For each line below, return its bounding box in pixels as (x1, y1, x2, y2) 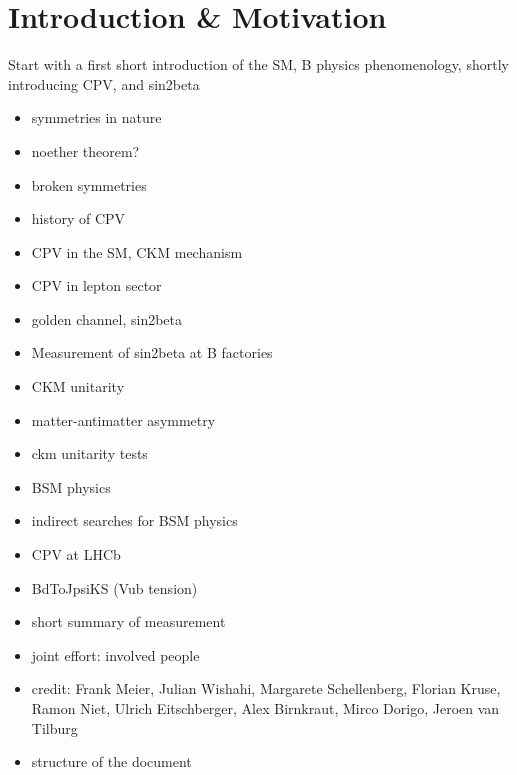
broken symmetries (31, 174, 147, 195)
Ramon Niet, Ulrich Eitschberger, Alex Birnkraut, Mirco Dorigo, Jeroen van (31, 698, 500, 718)
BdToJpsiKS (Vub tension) (31, 577, 198, 598)
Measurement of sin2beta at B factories (31, 342, 273, 363)
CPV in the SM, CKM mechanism (31, 241, 243, 262)
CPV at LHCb (31, 544, 121, 565)
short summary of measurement (31, 611, 226, 632)
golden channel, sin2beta (31, 308, 183, 329)
